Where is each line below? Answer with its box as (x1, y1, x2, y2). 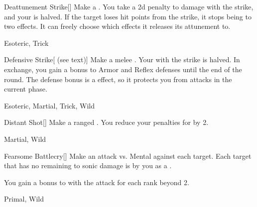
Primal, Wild (4, 194, 44, 204)
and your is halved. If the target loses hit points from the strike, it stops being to (4, 11, 252, 21)
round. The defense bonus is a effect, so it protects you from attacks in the (4, 74, 232, 84)
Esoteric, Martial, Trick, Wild (4, 100, 95, 110)
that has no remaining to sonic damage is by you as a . (4, 160, 172, 171)
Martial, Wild (4, 133, 46, 144)
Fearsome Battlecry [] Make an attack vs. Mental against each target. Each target (4, 150, 252, 161)
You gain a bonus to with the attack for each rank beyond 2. (4, 177, 189, 187)
